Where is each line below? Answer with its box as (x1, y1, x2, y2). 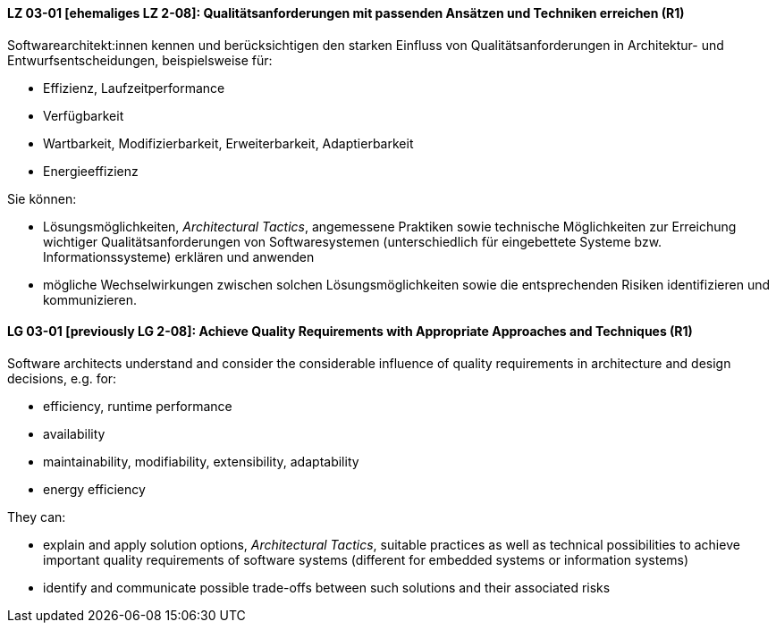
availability (43, 425, 105, 441)
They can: (7, 508, 66, 525)
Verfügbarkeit (43, 107, 124, 123)
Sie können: (7, 190, 77, 206)
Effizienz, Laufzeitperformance (43, 80, 225, 96)
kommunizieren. (43, 291, 138, 307)
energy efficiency (43, 481, 146, 497)
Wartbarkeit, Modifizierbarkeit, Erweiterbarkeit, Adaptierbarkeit (43, 135, 414, 151)
